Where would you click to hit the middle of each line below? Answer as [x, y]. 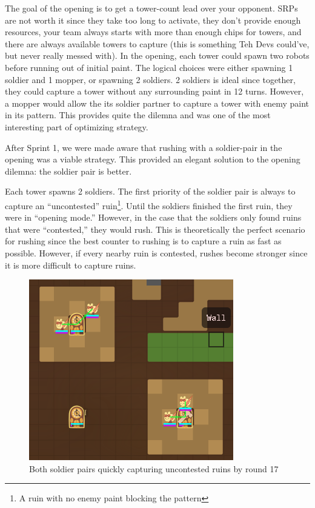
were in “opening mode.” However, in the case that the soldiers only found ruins [153, 217]
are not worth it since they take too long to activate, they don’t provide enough [153, 20]
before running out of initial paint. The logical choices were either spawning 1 [149, 67]
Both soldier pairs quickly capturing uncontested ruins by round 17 [154, 468]
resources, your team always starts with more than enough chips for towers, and [153, 32]
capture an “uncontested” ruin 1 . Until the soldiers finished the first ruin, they [149, 204]
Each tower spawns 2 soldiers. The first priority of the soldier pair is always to [150, 191]
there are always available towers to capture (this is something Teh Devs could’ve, [157, 43]
